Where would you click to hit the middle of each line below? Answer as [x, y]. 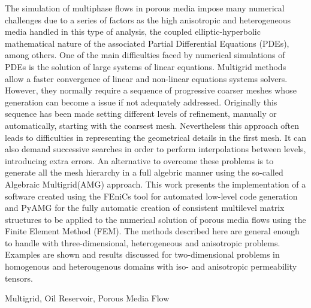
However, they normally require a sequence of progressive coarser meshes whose [151, 90]
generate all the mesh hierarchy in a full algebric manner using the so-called [144, 172]
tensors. [19, 278]
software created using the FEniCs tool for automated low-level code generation [151, 196]
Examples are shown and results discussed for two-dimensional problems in [142, 254]
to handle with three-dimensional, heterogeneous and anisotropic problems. [143, 242]
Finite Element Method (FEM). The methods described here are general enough [152, 231]
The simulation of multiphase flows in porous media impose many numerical [145, 8]
